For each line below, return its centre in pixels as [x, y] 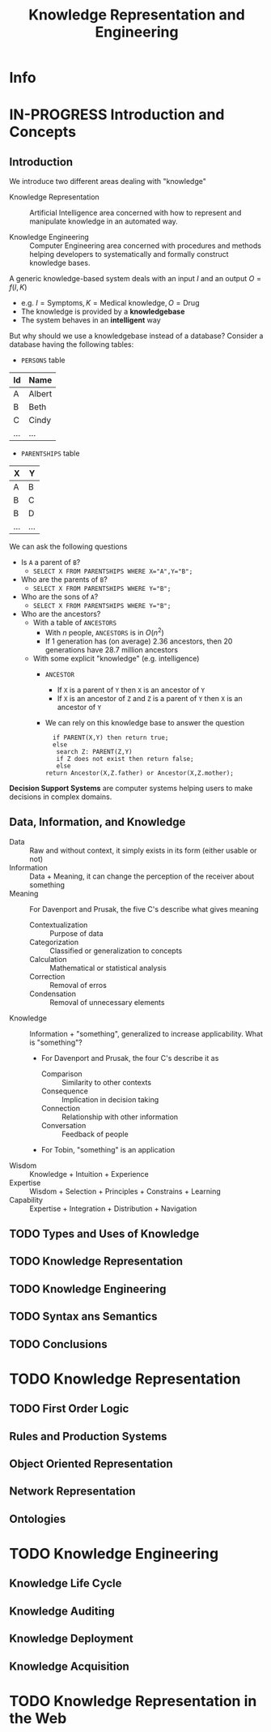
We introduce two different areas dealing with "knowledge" [108, 182]
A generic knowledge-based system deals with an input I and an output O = [135, 279]
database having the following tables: [72, 344]
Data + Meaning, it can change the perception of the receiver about [142, 876]
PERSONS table [43, 360]
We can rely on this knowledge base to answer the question [145, 722]
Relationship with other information [120, 1117]
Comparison [62, 1073]
